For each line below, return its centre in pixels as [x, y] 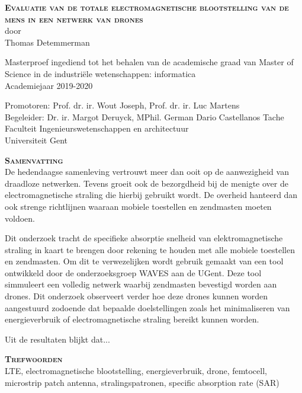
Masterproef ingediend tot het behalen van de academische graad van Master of [149, 62]
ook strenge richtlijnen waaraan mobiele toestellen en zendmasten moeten [138, 206]
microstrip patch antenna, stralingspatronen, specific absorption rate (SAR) [142, 382]
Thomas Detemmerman [47, 42]
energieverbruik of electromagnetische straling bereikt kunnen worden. [132, 319]
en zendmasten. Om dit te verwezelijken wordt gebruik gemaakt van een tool [144, 261]
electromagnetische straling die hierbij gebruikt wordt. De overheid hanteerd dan [151, 195]
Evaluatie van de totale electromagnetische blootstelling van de [147, 7]
